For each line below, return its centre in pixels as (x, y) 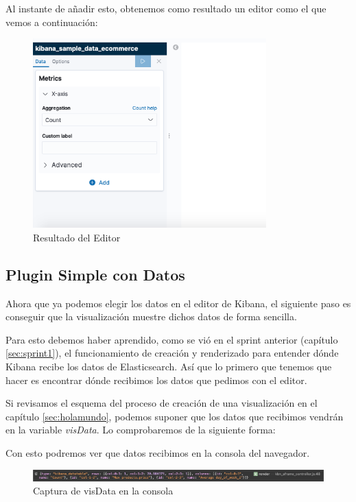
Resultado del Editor (77, 237)
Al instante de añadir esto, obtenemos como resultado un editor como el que (166, 8)
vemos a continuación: (52, 22)
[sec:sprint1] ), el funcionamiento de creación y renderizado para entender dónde (172, 353)
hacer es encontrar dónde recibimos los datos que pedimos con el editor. (156, 380)
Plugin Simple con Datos (95, 274)
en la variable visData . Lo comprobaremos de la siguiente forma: (141, 430)
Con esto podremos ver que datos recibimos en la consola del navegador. (158, 452)
